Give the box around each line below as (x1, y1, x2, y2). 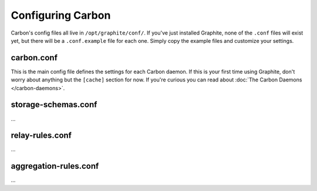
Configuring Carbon (11, 9, 111, 22)
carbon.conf (11, 53, 58, 63)
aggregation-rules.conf (11, 161, 99, 171)
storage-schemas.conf (11, 100, 97, 110)
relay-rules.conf (11, 131, 72, 141)
